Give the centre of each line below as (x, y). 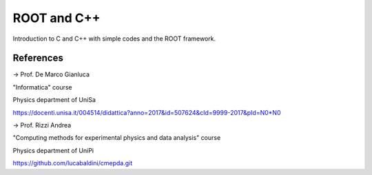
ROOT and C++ (56, 18)
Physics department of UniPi (53, 150)
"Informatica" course (42, 87)
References (38, 58)
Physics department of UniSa (54, 100)
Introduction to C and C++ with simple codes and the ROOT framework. (114, 39)
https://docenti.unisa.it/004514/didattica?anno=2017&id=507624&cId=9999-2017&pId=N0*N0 (147, 112)
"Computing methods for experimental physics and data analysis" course (117, 138)
